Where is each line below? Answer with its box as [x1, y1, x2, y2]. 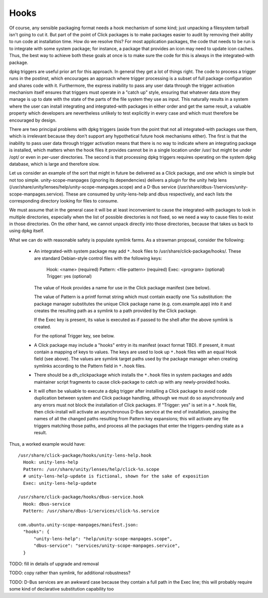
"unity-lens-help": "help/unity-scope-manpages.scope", [33, 536, 173, 541]
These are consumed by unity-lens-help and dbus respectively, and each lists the [65, 191, 233, 197]
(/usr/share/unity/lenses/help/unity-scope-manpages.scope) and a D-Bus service [9, 184, 176, 190]
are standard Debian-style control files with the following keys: [34, 255, 162, 261]
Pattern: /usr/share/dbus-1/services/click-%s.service [23, 508, 160, 514]
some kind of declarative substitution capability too [9, 586, 114, 592]
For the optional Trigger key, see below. [34, 333, 115, 339]
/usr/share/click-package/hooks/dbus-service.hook [18, 494, 144, 500]
